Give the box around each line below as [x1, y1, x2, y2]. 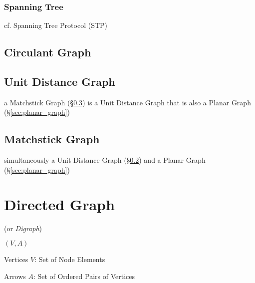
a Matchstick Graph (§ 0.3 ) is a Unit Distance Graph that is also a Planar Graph [4, 97, 251, 107]
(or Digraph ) [4, 223, 42, 233]
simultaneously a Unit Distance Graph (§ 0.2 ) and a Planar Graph [4, 155, 206, 165]
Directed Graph [4, 194, 115, 214]
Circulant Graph [4, 44, 91, 60]
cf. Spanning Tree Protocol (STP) [4, 20, 108, 30]
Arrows [4, 271, 26, 281]
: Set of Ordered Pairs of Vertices [33, 271, 135, 281]
